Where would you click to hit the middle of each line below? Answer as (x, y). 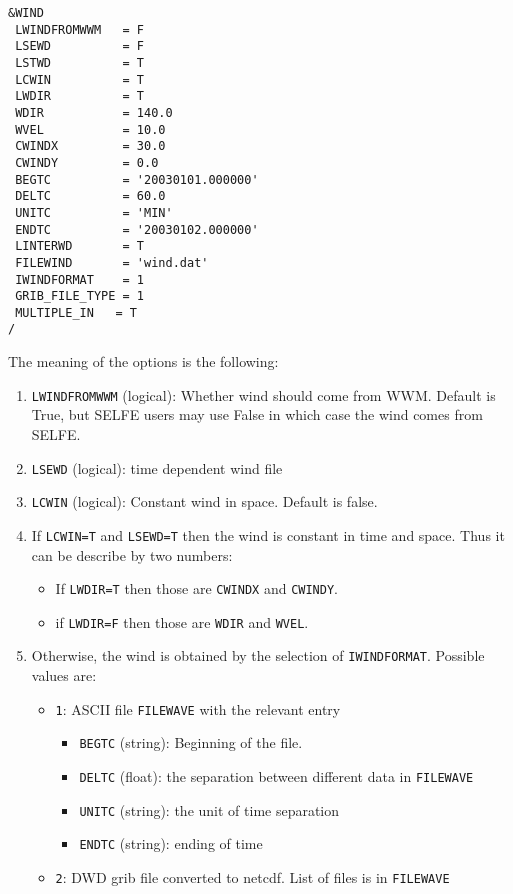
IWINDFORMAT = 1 (80, 279)
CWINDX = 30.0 (90, 146)
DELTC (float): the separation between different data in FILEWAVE (276, 776)
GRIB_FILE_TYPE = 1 (80, 296)
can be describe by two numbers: (132, 554)
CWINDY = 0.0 (87, 162)
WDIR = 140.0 (94, 112)
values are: (64, 675)
